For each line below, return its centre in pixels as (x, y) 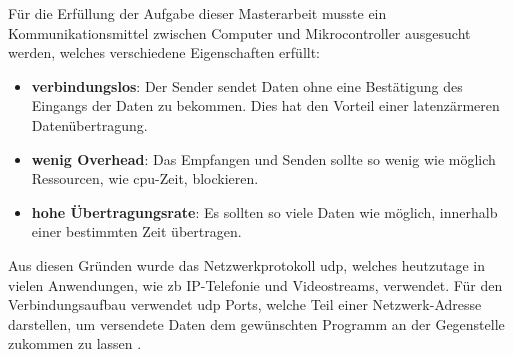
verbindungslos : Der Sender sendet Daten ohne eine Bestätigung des (247, 85)
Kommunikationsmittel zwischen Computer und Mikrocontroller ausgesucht (239, 32)
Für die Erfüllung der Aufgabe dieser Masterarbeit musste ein (197, 13)
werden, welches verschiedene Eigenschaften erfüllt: (164, 52)
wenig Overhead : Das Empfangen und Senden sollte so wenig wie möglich (263, 158)
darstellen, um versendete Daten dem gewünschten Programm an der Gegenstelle (256, 323)
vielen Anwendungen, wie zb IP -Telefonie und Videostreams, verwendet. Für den (255, 284)
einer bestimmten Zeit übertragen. (136, 231)
